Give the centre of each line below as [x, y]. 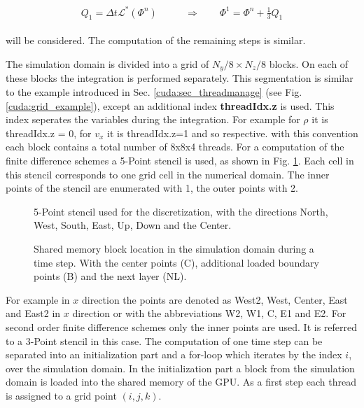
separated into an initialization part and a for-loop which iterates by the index [174, 354]
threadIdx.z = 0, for [49, 133]
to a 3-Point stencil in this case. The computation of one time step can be [164, 340]
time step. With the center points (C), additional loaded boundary [176, 262]
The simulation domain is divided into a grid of [107, 63]
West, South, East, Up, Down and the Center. [133, 225]
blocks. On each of [309, 63]
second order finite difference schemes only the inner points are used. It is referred [182, 326]
